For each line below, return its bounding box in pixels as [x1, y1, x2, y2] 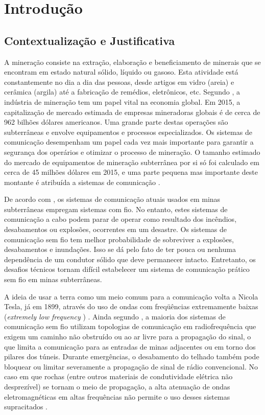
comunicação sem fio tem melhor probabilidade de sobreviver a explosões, [4, 234, 234, 244]
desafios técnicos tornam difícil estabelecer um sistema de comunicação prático [4, 264, 250, 274]
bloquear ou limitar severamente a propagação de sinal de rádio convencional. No [4, 361, 258, 372]
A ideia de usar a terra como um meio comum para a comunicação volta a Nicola [4, 291, 258, 302]
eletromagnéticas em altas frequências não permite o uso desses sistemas [4, 391, 230, 402]
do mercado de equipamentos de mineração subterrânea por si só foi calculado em [4, 156, 259, 167]
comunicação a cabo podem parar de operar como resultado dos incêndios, [4, 214, 237, 224]
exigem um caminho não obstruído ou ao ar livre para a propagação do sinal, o [4, 331, 251, 342]
